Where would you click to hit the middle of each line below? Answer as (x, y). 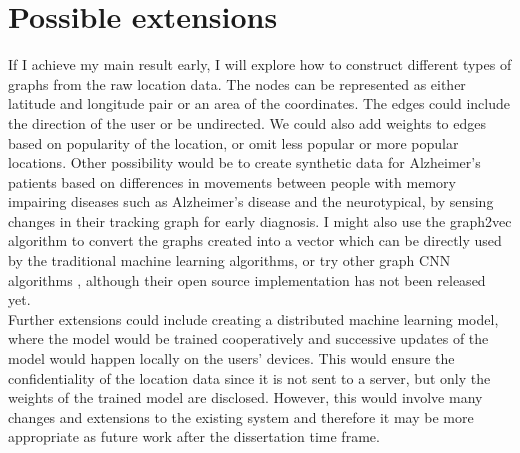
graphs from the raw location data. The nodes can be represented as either (237, 83)
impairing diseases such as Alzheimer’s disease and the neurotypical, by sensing (251, 201)
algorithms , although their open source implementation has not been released (247, 279)
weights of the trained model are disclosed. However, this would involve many (245, 397)
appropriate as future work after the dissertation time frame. (194, 436)
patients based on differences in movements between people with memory (232, 181)
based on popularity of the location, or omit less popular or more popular (233, 142)
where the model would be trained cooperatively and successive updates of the (248, 338)
